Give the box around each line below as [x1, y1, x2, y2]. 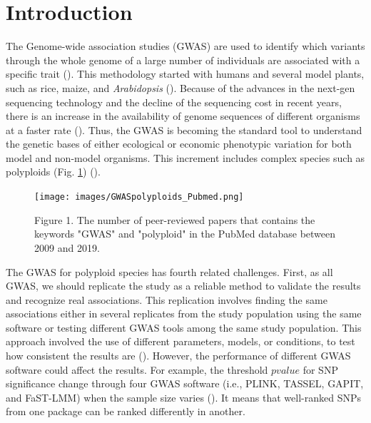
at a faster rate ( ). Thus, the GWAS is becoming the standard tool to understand [6, 122, 362, 137]
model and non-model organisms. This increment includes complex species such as [6, 150, 365, 165]
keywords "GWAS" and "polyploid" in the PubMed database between [34, 226, 336, 241]
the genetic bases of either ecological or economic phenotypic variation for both [6, 136, 352, 151]
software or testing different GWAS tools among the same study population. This [6, 320, 362, 335]
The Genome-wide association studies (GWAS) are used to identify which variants [6, 39, 365, 53]
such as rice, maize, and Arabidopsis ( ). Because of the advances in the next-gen [6, 80, 355, 95]
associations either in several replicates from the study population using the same [6, 306, 362, 321]
